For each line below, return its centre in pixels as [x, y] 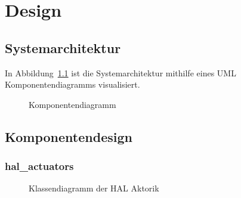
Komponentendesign [69, 136]
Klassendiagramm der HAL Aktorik [94, 188]
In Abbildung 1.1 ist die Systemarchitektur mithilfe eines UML [120, 72]
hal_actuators [39, 166]
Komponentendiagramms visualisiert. [72, 84]
